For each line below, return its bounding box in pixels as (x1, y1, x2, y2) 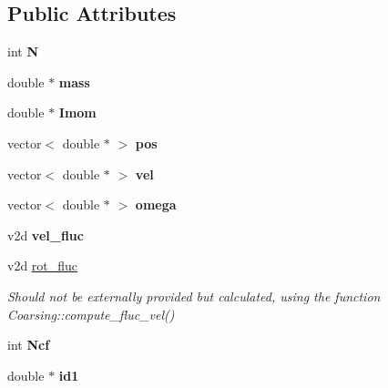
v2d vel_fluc (7, 225, 84, 244)
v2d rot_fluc (7, 256, 78, 275)
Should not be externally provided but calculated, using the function (7, 286, 381, 305)
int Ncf (7, 335, 50, 354)
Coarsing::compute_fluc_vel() (7, 304, 175, 323)
